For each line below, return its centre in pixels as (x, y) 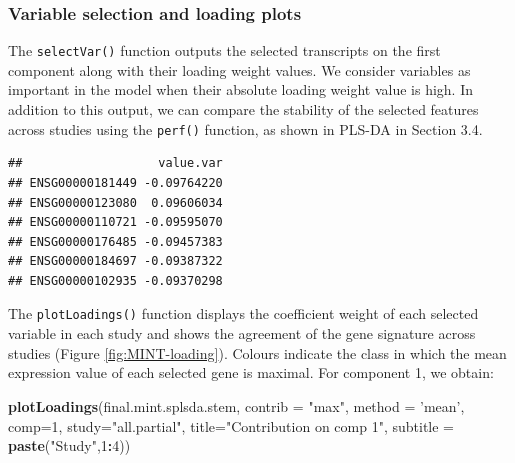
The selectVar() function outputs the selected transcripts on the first (224, 50)
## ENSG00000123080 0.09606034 (115, 202)
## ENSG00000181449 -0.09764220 (115, 182)
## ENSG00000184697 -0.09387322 (115, 261)
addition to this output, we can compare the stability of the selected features (243, 109)
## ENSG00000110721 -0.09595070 (115, 222)
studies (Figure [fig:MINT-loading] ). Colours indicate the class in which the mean (257, 352)
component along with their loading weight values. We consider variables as (239, 69)
